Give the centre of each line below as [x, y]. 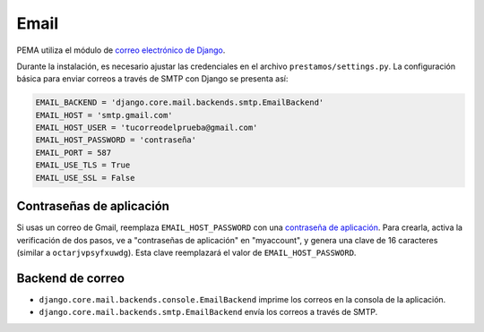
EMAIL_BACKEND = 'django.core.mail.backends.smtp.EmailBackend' [180, 102]
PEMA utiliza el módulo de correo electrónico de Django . [121, 50]
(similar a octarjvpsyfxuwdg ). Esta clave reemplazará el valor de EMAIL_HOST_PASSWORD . [186, 252]
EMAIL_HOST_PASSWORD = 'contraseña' [116, 140]
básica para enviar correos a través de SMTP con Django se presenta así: [152, 79]
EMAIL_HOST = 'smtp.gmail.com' [104, 115]
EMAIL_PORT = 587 [73, 153]
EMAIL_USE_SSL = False [85, 178]
